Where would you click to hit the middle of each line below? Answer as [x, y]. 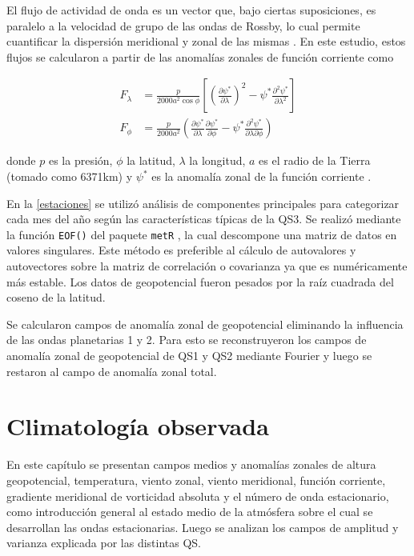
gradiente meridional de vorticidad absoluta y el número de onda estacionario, [198, 496]
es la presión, [80, 160]
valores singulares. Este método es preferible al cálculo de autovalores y [181, 250]
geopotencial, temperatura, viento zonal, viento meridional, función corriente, [196, 480]
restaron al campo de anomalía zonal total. [112, 371]
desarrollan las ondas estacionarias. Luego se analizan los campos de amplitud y [203, 527]
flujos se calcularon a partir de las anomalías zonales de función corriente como [200, 56]
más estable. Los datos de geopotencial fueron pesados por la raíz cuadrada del [200, 281]
